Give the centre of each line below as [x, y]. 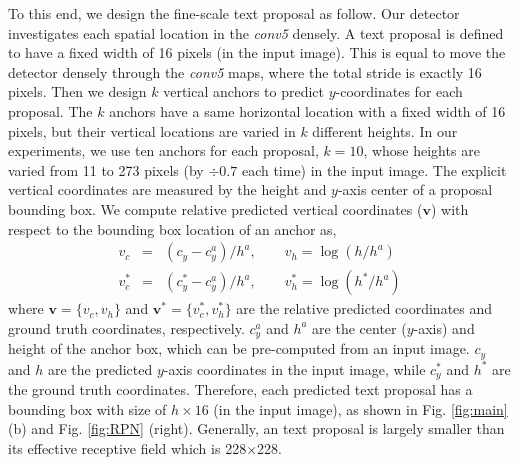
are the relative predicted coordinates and [364, 308]
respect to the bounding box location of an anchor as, [172, 228]
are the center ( [359, 327]
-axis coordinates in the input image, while [294, 368]
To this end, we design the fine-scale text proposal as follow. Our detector [234, 13]
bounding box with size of [87, 408]
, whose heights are [421, 150]
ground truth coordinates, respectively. [126, 327]
